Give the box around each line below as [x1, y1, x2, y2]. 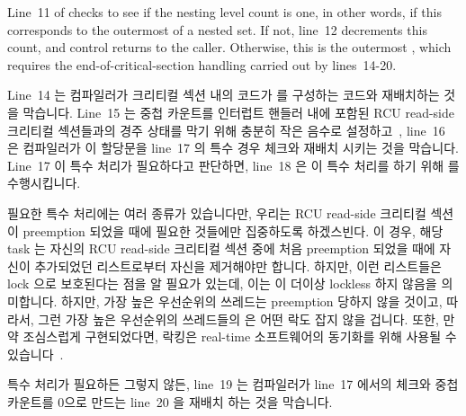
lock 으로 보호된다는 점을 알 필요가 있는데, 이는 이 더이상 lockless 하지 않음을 [7, 274, 437, 293]
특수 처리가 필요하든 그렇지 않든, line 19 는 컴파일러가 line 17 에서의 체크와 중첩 [7, 375, 459, 394]
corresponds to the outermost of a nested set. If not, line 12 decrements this [7, 20, 427, 39]
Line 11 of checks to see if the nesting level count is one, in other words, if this [7, 3, 442, 21]
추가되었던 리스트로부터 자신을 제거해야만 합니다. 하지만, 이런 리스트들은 [34, 256, 442, 275]
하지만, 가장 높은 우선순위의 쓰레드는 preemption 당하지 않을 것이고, [61, 291, 443, 310]
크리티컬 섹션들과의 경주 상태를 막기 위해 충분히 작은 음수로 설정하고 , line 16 [7, 120, 445, 139]
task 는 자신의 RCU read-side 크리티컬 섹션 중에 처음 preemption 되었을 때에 [7, 239, 435, 258]
